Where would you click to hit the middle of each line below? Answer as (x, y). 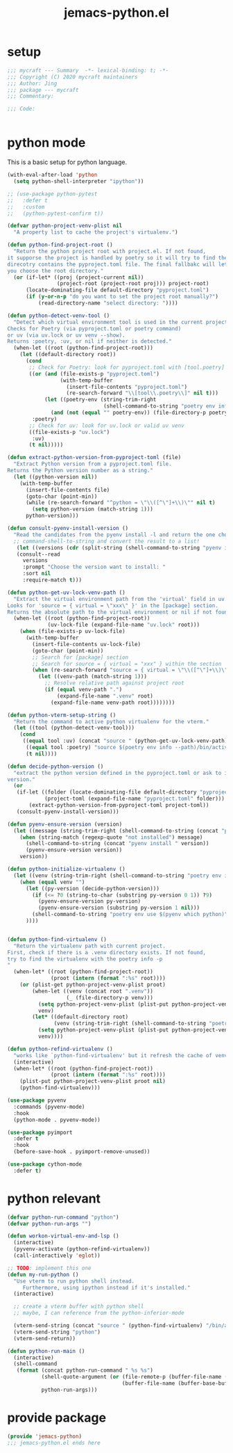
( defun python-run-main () (46, 1351)
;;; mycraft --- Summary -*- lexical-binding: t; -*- (88, 70)
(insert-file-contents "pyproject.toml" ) (127, 387)
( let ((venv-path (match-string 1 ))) (93, 677)
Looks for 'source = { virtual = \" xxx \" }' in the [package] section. (113, 605)
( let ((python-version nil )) (55, 477)
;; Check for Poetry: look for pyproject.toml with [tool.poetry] (127, 367)
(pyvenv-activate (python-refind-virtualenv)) (82, 1249)
